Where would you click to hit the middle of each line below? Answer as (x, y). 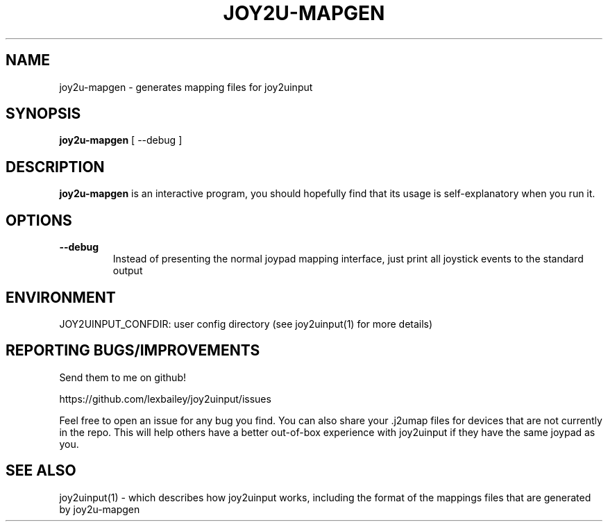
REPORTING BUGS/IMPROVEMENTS (133, 351)
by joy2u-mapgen (100, 509)
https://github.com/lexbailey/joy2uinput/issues (165, 399)
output (128, 271)
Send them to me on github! (123, 377)
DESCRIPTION (55, 167)
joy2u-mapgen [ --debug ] (121, 140)
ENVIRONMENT (61, 297)
